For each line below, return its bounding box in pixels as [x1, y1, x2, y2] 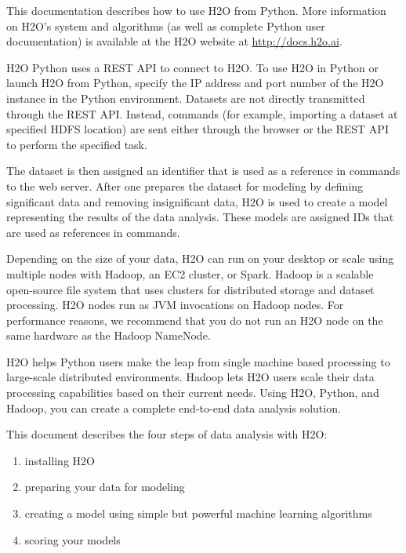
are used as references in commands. [6, 224, 180, 240]
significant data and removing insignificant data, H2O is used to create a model [6, 193, 388, 209]
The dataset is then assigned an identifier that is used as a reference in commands [6, 162, 401, 179]
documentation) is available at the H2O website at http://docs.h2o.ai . [6, 33, 343, 49]
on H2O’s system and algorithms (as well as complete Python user [6, 17, 325, 34]
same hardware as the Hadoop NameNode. [6, 327, 211, 344]
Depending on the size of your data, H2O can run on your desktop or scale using [6, 250, 394, 267]
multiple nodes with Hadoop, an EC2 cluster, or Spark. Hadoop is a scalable [6, 265, 374, 282]
